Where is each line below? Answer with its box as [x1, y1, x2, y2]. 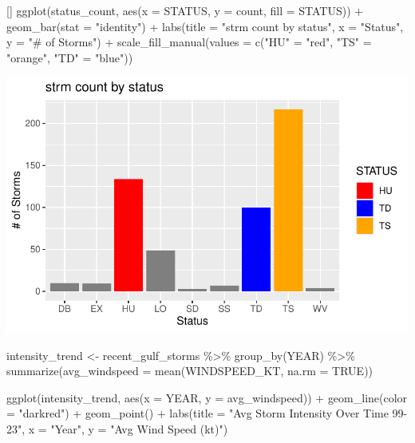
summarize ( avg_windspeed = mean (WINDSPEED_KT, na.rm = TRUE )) [6, 362, 373, 379]
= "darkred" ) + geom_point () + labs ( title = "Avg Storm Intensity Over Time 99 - [6, 405, 408, 421]
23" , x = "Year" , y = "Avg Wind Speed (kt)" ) [6, 421, 228, 437]
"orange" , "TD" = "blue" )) [6, 49, 133, 65]
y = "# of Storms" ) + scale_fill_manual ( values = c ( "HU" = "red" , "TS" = [6, 34, 372, 50]
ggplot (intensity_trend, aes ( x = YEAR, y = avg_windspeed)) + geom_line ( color [6, 389, 408, 405]
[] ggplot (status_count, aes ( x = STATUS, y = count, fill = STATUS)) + [6, 2, 364, 18]
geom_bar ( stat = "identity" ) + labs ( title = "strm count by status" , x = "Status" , [6, 18, 404, 34]
